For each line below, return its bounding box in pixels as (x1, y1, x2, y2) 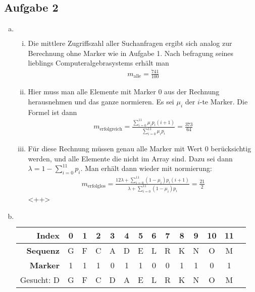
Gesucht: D (20, 273, 60, 285)
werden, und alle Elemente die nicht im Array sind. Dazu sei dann (28, 153, 233, 163)
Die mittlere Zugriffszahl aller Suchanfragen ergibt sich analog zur (28, 38, 232, 48)
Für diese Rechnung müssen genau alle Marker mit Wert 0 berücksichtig (28, 143, 251, 154)
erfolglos (87, 184, 106, 189)
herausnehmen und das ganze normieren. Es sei (28, 96, 174, 106)
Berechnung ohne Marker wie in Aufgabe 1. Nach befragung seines (28, 47, 234, 58)
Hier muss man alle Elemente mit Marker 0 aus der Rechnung (28, 86, 220, 97)
